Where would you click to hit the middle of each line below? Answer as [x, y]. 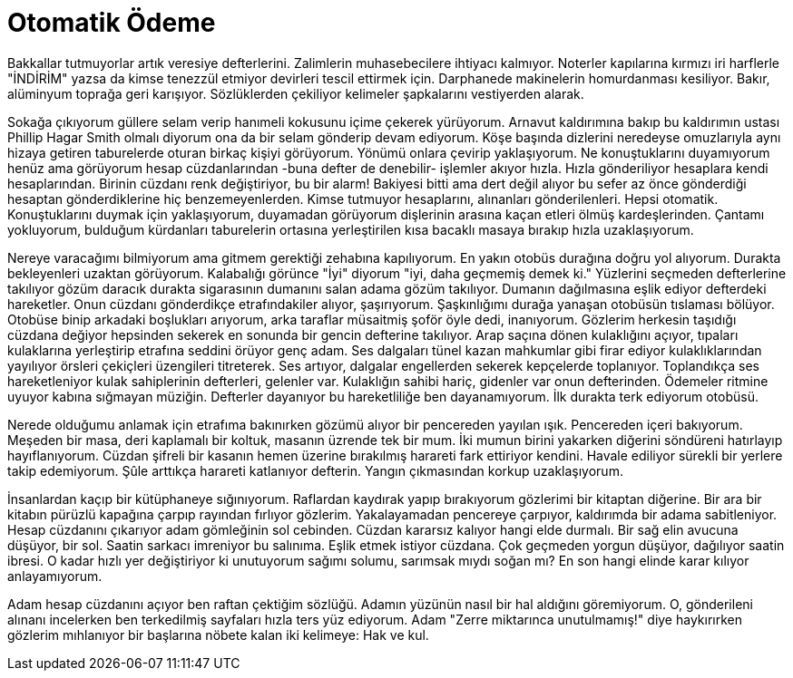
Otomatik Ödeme [112, 23]
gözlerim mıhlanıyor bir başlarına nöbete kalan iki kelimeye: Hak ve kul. [218, 634]
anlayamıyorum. [55, 576]
